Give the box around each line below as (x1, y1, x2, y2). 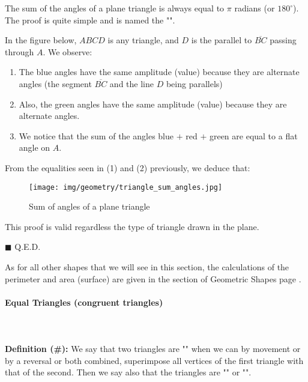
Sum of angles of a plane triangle (29, 200, 150, 213)
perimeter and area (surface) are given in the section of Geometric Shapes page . (5, 272, 301, 285)
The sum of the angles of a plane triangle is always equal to (5, 2, 225, 14)
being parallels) (166, 77, 223, 89)
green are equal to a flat (209, 129, 298, 142)
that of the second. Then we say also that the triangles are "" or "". (5, 366, 252, 378)
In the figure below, (5, 34, 77, 46)
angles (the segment (19, 77, 92, 89)
